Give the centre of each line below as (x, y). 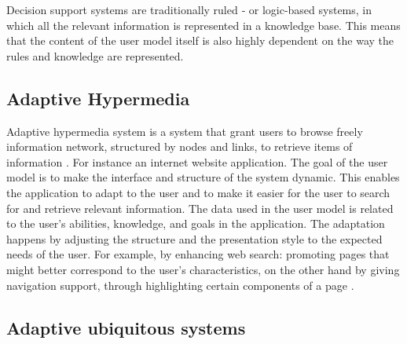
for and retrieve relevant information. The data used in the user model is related (200, 208)
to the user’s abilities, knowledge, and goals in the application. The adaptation (196, 223)
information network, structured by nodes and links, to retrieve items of (180, 146)
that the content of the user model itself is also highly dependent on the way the (200, 40)
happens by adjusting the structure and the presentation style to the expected (194, 238)
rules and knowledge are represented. (95, 55)
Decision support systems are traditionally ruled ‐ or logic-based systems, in (189, 9)
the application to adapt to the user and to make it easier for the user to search (198, 192)
